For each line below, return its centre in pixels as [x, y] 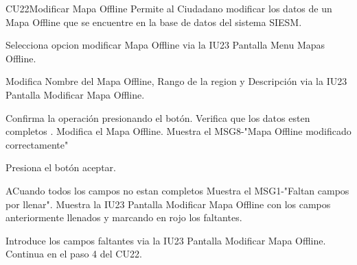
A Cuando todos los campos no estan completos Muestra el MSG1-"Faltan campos [177, 190]
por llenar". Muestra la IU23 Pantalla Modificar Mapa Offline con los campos [168, 204]
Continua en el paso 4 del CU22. [74, 254]
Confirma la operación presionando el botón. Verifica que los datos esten [158, 117]
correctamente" [37, 144]
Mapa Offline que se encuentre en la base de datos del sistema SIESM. [154, 22]
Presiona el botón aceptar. [61, 167]
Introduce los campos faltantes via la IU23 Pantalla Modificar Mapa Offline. [166, 240]
